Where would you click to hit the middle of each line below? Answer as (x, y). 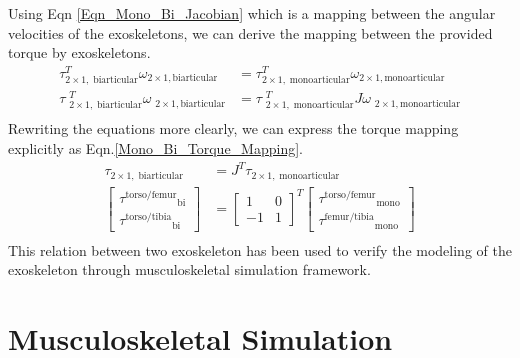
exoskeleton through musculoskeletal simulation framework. (189, 269)
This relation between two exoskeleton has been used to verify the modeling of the (260, 249)
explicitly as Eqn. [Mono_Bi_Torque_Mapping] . (155, 147)
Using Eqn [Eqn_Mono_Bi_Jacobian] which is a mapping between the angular (252, 13)
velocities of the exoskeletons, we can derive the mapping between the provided (250, 32)
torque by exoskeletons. (79, 52)
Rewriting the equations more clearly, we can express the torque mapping (233, 128)
